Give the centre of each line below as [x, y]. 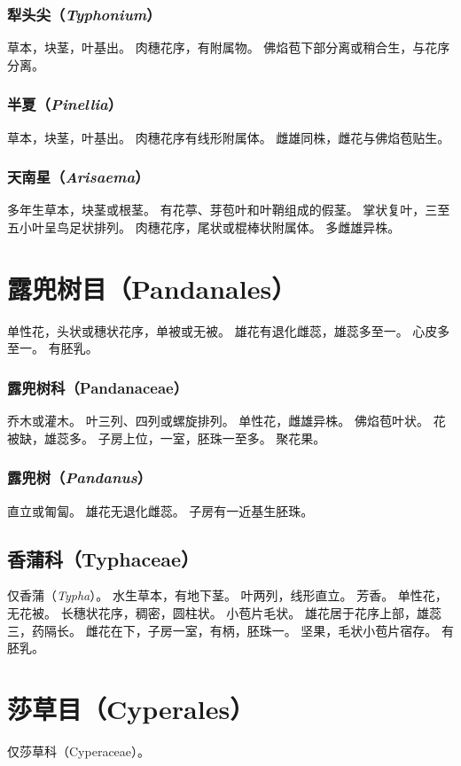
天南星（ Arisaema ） [78, 177]
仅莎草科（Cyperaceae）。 [79, 750]
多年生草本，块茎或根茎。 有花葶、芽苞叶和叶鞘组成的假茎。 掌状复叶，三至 [229, 210]
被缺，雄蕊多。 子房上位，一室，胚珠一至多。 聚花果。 [167, 438]
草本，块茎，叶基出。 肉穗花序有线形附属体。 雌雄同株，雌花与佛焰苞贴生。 [229, 137]
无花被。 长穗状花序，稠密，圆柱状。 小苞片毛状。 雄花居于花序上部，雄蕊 [224, 612]
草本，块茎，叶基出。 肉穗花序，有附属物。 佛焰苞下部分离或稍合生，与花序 [229, 47]
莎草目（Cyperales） [131, 708]
